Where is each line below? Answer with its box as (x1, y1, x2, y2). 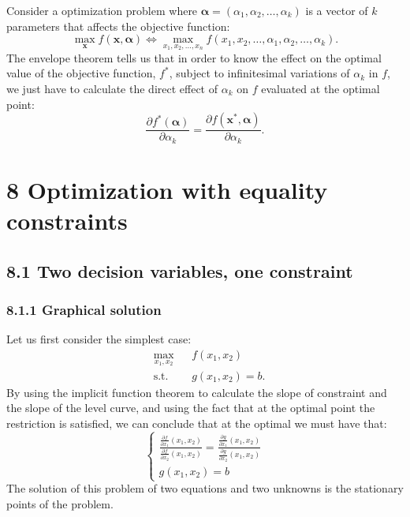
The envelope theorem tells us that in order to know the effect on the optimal (6, 49, 382, 66)
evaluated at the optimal (261, 81, 380, 96)
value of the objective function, (6, 65, 156, 81)
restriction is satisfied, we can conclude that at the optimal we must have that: (6, 414, 387, 431)
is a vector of (305, 2, 368, 18)
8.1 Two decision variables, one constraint (6, 258, 353, 283)
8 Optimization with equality (6, 173, 328, 205)
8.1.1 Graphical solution (6, 299, 162, 319)
